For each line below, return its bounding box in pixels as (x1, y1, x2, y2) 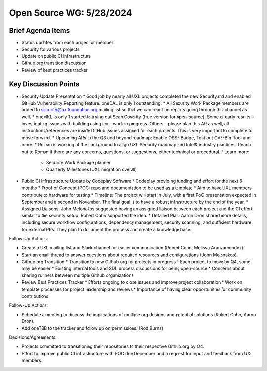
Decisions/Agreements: (9, 334, 57, 340)
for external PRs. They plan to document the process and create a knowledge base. (21, 226, 192, 232)
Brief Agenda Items (9, 26, 70, 35)
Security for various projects (21, 46, 80, 52)
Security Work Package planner (46, 160, 111, 166)
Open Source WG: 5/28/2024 (9, 7, 132, 18)
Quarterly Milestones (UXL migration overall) (46, 166, 137, 173)
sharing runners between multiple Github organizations (21, 272, 134, 278)
